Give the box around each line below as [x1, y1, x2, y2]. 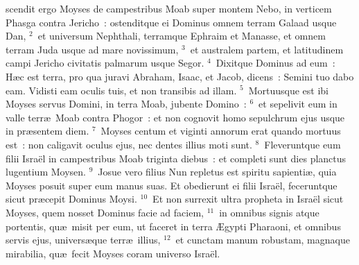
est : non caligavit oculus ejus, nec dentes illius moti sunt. [6, 137, 252, 151]
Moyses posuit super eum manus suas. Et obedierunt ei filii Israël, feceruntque [6, 178, 338, 192]
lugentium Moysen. [6, 164, 86, 179]
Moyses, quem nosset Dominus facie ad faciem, [6, 205, 204, 219]
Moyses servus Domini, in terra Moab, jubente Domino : [6, 96, 247, 111]
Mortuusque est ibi [248, 83, 329, 97]
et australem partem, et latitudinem [190, 42, 344, 56]
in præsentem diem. [6, 123, 89, 138]
